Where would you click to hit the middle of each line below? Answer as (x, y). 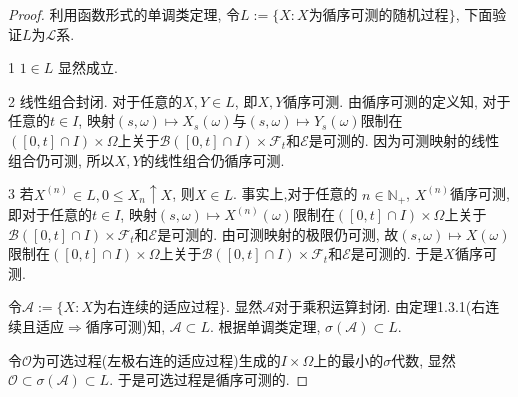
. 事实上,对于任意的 (295, 193)
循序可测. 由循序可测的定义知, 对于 (397, 100)
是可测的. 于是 (397, 253)
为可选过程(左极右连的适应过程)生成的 (156, 359)
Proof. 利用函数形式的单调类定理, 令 (124, 14)
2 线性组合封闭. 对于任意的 (95, 100)
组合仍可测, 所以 (61, 159)
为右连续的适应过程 (155, 308)
